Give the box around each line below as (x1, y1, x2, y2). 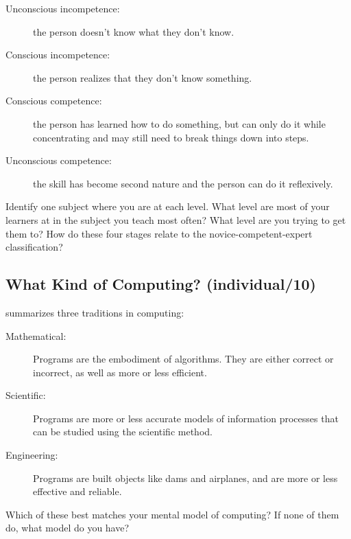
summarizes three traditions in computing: (5, 305, 184, 319)
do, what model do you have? (5, 520, 130, 535)
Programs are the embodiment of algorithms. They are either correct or (33, 352, 334, 366)
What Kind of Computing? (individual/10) (5, 273, 317, 295)
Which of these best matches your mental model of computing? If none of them (5, 507, 339, 521)
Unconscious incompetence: (5, 1, 120, 15)
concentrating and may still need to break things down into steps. (33, 130, 309, 144)
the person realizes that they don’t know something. (33, 70, 252, 84)
